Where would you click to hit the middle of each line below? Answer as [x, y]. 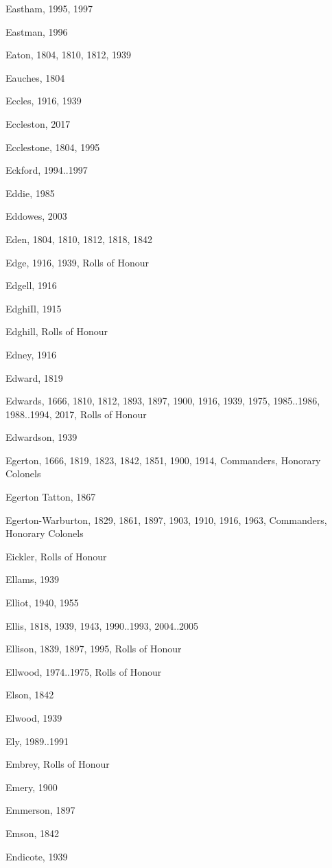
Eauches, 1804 [35, 77]
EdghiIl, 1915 [34, 308]
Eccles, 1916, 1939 [44, 101]
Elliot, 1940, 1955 [42, 603]
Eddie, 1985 [30, 193]
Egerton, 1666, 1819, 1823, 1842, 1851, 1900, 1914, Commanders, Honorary [163, 460]
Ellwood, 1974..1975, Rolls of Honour [84, 671]
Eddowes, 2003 [36, 216]
